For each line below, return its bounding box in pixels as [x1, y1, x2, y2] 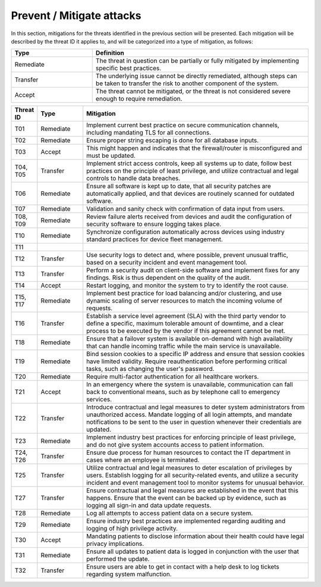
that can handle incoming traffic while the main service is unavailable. [86, 342, 282, 351]
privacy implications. [86, 539, 144, 548]
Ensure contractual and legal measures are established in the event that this [86, 486, 298, 495]
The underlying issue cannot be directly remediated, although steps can [95, 72, 297, 80]
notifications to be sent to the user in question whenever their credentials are [86, 418, 302, 426]
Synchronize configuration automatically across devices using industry [86, 228, 285, 236]
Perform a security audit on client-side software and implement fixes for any [86, 266, 300, 274]
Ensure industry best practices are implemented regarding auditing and [86, 517, 286, 525]
